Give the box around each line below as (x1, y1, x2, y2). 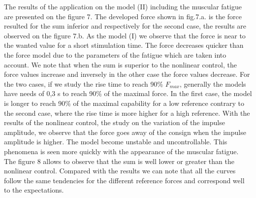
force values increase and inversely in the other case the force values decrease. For (4, 69, 250, 79)
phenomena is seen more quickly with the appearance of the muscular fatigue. (4, 146, 239, 156)
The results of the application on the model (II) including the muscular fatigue (4, 1, 242, 11)
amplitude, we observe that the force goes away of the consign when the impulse (4, 127, 246, 137)
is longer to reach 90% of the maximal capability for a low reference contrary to (4, 98, 244, 108)
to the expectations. (4, 185, 64, 195)
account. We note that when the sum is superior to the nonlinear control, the (4, 59, 237, 69)
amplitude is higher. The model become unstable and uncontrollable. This (4, 136, 227, 147)
